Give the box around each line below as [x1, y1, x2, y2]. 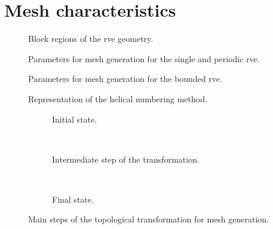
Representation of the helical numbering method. [28, 92, 207, 105]
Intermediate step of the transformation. [52, 152, 200, 165]
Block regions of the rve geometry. [28, 32, 154, 45]
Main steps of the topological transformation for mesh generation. [28, 213, 269, 225]
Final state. [52, 193, 94, 205]
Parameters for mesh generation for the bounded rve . [28, 72, 222, 85]
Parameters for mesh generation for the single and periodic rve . [28, 52, 260, 65]
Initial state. [52, 112, 97, 125]
